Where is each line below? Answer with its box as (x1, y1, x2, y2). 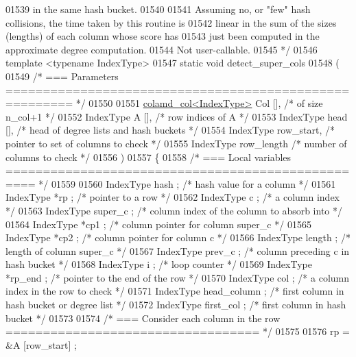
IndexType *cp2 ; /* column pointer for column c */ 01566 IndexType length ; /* (5, 230, 351, 245)
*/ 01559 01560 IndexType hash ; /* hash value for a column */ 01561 (38, 176, 336, 190)
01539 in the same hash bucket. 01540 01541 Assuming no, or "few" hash (5, 2, 311, 16)
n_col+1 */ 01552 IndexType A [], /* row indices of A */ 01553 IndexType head (5, 109, 348, 123)
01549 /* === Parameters (5, 69, 119, 83)
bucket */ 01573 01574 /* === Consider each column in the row (5, 310, 281, 325)
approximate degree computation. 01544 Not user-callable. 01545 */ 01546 (5, 42, 318, 56)
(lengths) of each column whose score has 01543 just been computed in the (5, 29, 320, 43)
